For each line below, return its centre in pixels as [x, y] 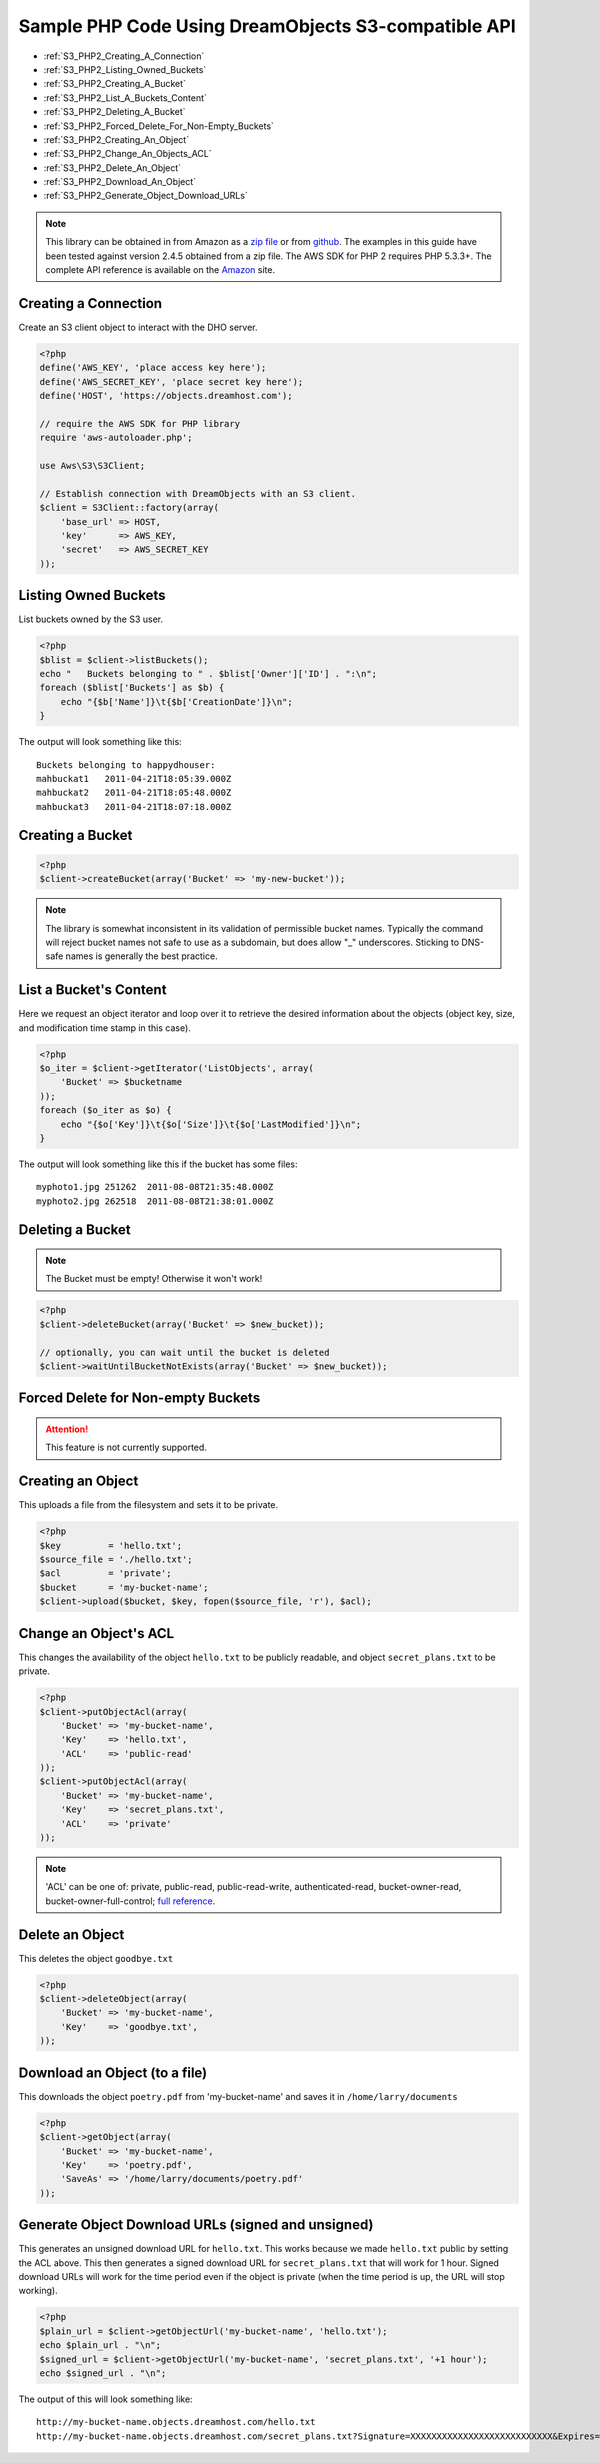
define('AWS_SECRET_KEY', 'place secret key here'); [171, 381]
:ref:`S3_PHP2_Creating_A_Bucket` [115, 84]
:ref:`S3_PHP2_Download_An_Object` [120, 182]
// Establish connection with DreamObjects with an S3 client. [198, 493]
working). [38, 2291]
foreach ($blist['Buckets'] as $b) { [132, 688]
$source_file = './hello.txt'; [116, 1559]
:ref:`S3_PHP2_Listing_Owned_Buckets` [125, 69]
